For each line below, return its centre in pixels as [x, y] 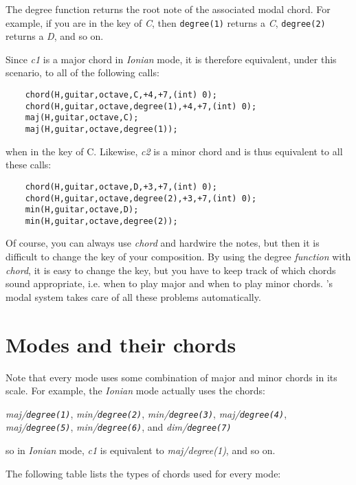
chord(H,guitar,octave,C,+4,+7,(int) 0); [121, 95]
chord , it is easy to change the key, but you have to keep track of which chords [171, 270]
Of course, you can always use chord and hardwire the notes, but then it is [163, 243]
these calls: [29, 165]
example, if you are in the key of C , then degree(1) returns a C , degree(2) [166, 22]
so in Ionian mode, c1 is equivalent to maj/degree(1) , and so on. [141, 450]
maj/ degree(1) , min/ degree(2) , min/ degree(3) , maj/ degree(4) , [146, 413]
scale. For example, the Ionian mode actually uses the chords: [135, 391]
